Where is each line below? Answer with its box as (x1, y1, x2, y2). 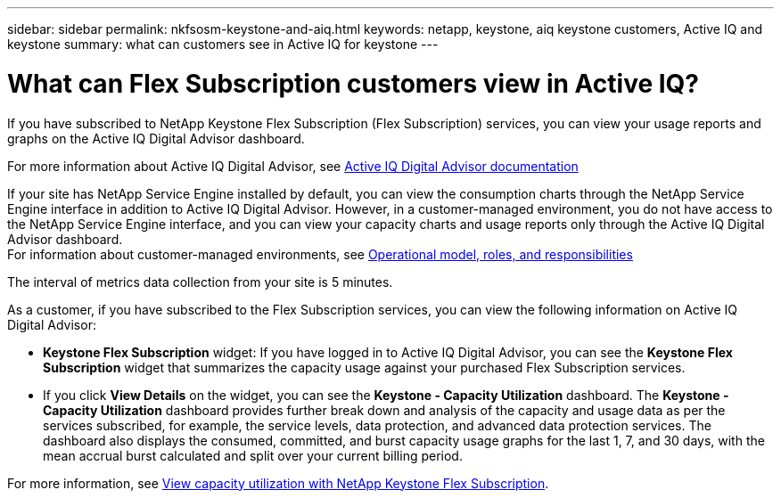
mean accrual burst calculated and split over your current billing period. (43, 447, 463, 463)
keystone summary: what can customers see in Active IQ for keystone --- (7, 37, 439, 52)
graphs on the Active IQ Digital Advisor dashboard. (7, 130, 305, 146)
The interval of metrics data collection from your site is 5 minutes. (7, 273, 393, 290)
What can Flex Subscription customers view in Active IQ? (7, 68, 700, 99)
